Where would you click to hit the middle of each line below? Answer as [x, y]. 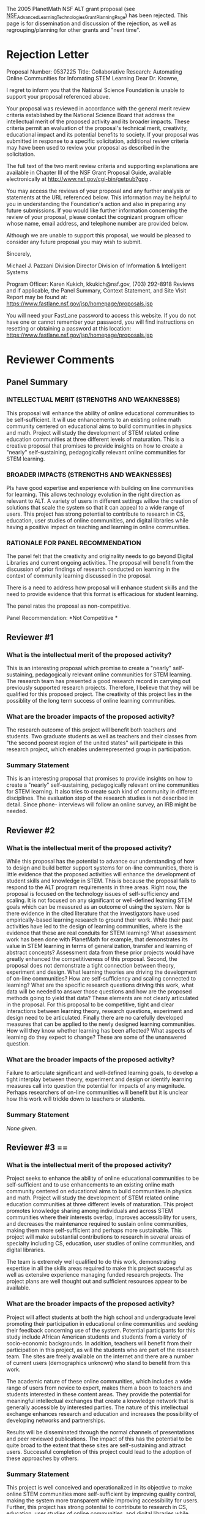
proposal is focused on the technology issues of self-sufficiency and [93, 894]
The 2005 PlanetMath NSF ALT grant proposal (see [71, 9]
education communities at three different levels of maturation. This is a [95, 439]
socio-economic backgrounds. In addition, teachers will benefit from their [99, 1343]
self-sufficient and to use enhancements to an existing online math [90, 1185]
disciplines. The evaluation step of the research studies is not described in [100, 798]
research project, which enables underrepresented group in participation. [99, 749]
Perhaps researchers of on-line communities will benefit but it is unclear [97, 1092]
